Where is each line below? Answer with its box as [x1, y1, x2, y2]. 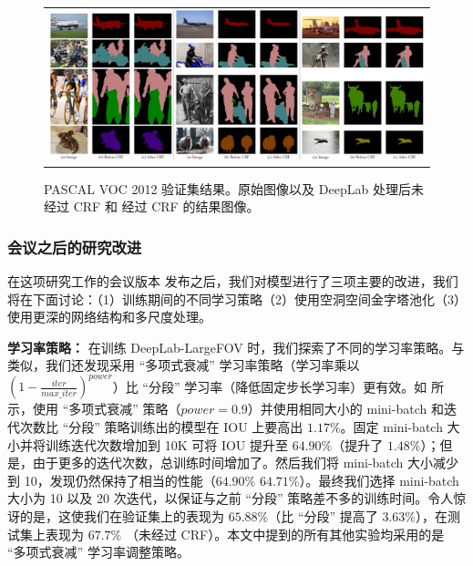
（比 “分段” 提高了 [268, 507, 378, 526]
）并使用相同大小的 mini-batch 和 [247, 399, 444, 418]
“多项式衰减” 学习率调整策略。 [7, 542, 190, 561]
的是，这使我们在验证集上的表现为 [19, 507, 224, 526]
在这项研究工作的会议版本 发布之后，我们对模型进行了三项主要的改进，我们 [7, 272, 458, 290]
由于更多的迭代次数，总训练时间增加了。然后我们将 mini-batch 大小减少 [32, 453, 459, 472]
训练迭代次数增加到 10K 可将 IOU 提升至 [45, 435, 288, 454]
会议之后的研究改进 [7, 235, 142, 258]
